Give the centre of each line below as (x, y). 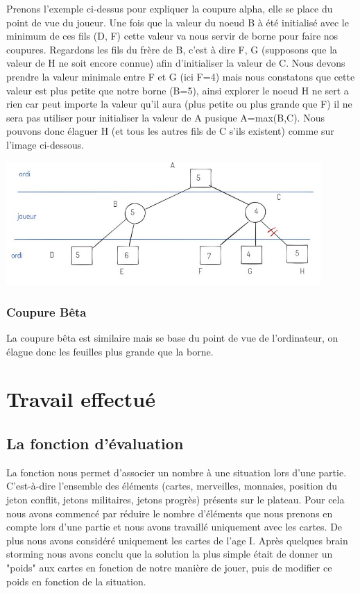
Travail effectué (81, 399)
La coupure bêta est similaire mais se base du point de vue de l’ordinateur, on (172, 338)
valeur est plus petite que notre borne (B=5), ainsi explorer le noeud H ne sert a (178, 90)
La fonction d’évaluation (95, 443)
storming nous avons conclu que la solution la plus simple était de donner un (170, 554)
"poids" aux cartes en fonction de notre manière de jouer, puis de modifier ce (169, 567)
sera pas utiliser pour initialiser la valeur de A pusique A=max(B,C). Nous (165, 117)
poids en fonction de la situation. (76, 581)
